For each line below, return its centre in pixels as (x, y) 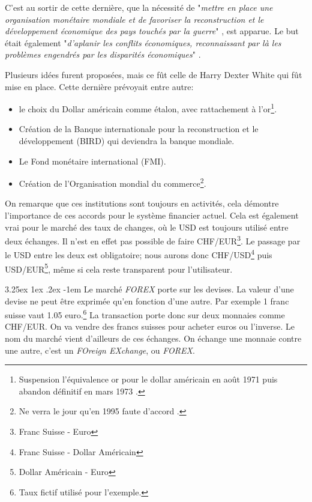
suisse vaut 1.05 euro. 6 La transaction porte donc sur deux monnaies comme (145, 314)
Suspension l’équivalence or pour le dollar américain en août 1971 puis (148, 379)
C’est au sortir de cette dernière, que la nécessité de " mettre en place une (139, 7)
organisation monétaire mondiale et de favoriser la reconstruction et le (134, 19)
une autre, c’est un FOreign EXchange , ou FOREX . (100, 350)
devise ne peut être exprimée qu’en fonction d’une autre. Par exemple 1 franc (147, 301)
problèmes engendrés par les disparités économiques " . (103, 54)
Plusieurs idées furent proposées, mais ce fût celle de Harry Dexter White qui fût (154, 74)
